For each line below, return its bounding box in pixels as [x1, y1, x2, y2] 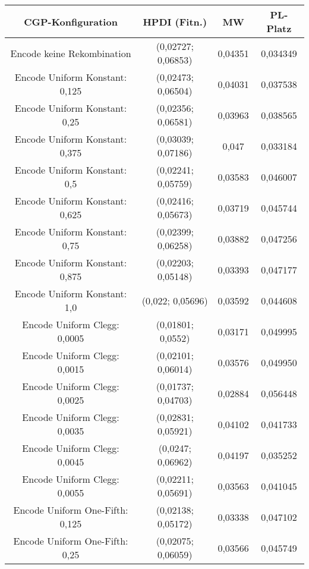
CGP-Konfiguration [24, 14, 118, 29]
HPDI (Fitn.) [143, 14, 207, 29]
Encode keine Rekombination [10, 46, 131, 60]
